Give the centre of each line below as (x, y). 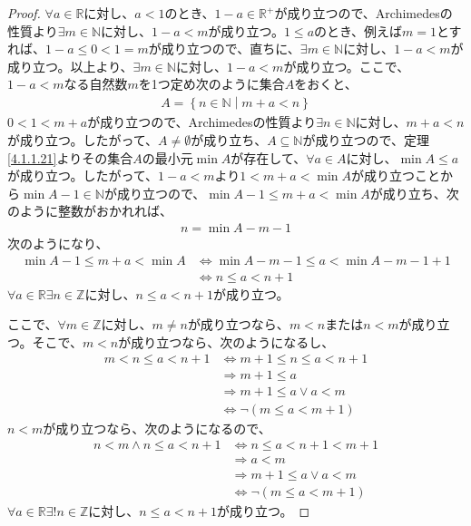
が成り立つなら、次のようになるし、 (226, 341)
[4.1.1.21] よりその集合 (70, 157)
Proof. (24, 13)
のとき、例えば (358, 30)
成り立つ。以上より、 (70, 66)
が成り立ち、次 (414, 193)
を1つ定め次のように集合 (211, 84)
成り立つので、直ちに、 (231, 49)
